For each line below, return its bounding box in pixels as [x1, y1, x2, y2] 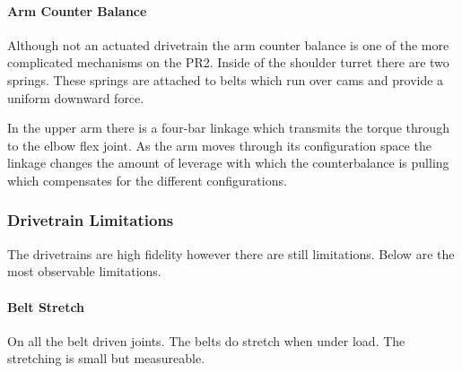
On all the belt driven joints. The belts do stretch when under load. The [7, 331, 405, 350]
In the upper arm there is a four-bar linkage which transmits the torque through [7, 118, 449, 137]
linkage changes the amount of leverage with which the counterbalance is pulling [7, 153, 449, 172]
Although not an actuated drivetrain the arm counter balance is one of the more [7, 35, 449, 54]
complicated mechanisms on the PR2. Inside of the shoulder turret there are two [7, 53, 449, 72]
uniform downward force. [7, 88, 144, 107]
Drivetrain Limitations [7, 209, 174, 231]
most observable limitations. [7, 262, 161, 281]
